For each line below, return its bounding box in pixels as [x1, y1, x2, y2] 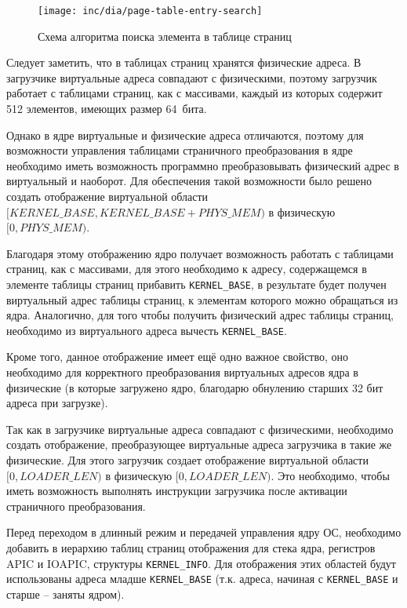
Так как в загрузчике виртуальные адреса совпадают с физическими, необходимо [6, 421, 394, 437]
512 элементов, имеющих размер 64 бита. [6, 100, 207, 117]
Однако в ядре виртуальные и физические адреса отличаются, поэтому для [6, 126, 364, 143]
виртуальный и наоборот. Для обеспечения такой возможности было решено [6, 173, 372, 189]
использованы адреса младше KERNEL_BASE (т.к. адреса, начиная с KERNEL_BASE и [6, 570, 398, 587]
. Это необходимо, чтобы [271, 467, 390, 483]
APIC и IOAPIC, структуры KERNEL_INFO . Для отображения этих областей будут [6, 555, 396, 571]
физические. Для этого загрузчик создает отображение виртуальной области [6, 452, 369, 468]
